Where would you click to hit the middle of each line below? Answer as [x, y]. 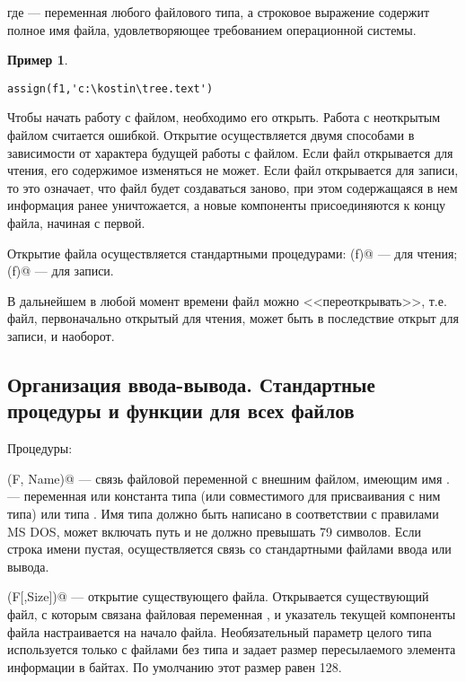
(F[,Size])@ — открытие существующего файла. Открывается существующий [218, 596]
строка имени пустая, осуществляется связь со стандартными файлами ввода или [229, 549]
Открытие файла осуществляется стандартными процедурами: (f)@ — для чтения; [233, 253]
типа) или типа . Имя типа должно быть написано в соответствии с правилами [223, 513]
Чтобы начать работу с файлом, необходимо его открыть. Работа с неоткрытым [224, 117]
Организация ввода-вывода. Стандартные [191, 384]
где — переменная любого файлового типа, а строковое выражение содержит [219, 12]
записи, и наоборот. [61, 335]
